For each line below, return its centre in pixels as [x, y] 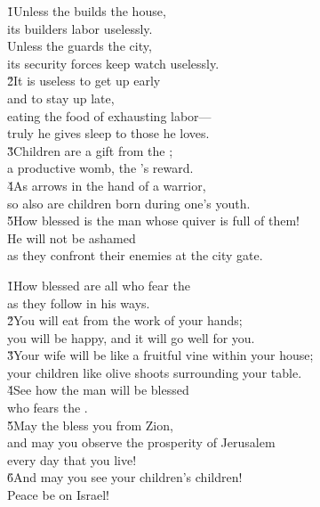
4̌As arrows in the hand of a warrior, [107, 185]
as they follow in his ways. [79, 303]
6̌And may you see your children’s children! [125, 477]
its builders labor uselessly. [80, 28]
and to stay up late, [61, 98]
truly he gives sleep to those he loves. [108, 133]
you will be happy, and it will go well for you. [131, 337]
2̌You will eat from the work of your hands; [125, 320]
